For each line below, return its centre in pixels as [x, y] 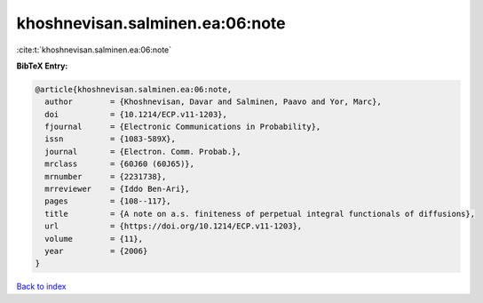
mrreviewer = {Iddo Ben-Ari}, [117, 189]
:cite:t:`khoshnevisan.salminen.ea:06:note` [94, 50]
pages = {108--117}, [108, 201]
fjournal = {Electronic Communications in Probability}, [183, 127]
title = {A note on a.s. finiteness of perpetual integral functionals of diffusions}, [260, 214]
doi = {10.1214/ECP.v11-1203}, [136, 114]
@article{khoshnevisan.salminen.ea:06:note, [134, 89]
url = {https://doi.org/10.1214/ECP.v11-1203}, [174, 226]
